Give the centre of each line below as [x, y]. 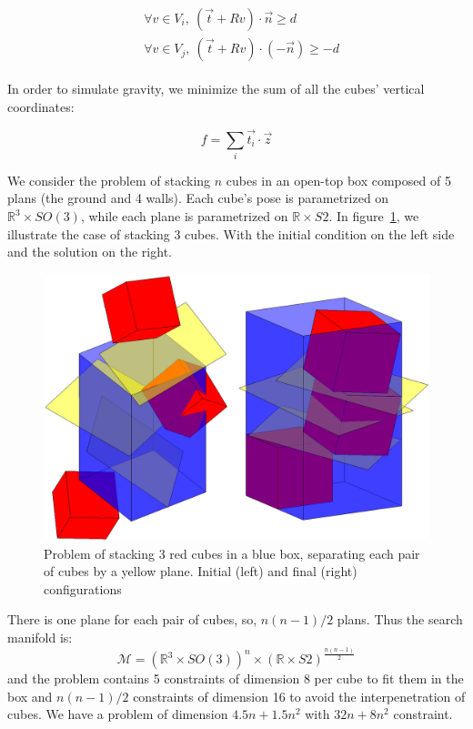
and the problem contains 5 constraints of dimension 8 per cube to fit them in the [236, 678]
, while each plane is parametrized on [184, 216]
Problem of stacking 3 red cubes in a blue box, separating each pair [232, 553]
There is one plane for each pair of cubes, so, [132, 619]
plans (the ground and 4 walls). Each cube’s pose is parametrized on [198, 198]
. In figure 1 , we [374, 216]
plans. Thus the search [400, 619]
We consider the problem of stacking [109, 180]
